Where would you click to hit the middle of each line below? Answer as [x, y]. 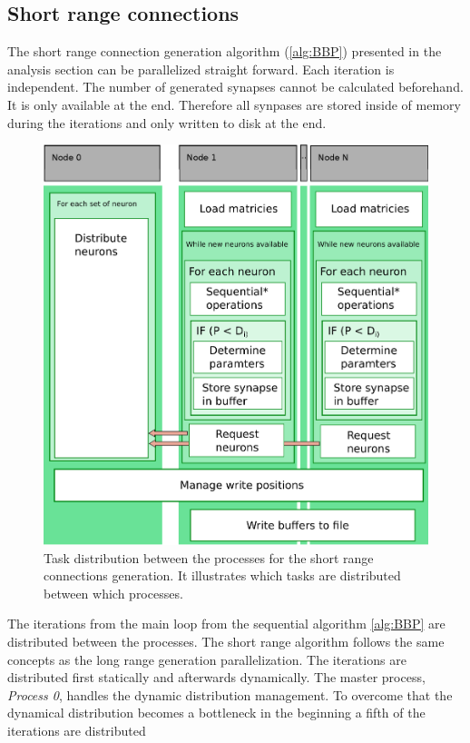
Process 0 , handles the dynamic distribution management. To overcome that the [230, 694]
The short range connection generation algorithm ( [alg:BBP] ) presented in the [225, 51]
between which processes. [113, 593]
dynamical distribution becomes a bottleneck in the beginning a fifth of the [216, 713]
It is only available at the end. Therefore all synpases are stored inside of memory [234, 104]
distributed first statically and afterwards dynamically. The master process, [216, 677]
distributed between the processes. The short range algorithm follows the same [226, 641]
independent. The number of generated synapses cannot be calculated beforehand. [235, 87]
